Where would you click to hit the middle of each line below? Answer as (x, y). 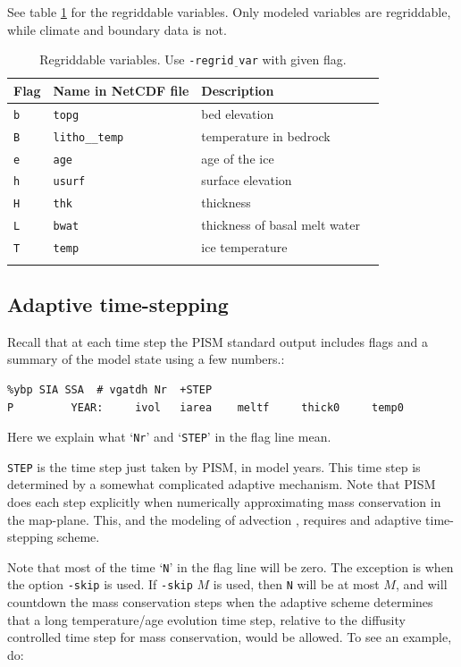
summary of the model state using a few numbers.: (146, 359)
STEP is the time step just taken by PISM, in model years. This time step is (214, 466)
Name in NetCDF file (121, 90)
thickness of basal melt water (281, 225)
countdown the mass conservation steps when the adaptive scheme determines (220, 602)
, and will (421, 584)
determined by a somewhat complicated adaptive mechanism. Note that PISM (222, 484)
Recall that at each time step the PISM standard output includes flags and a (218, 341)
